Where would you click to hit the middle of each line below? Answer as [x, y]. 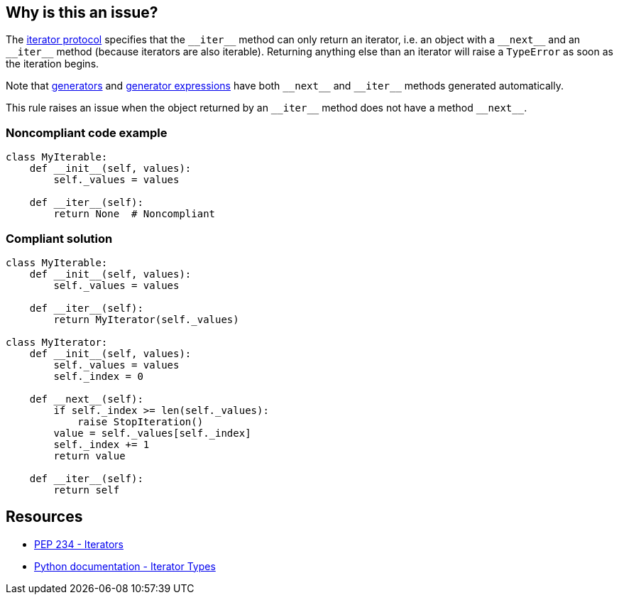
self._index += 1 [102, 444]
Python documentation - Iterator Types [125, 566]
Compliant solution [59, 238]
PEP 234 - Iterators [79, 544]
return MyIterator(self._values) [146, 319]
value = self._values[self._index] [152, 433]
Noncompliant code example [87, 132]
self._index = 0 [98, 376]
